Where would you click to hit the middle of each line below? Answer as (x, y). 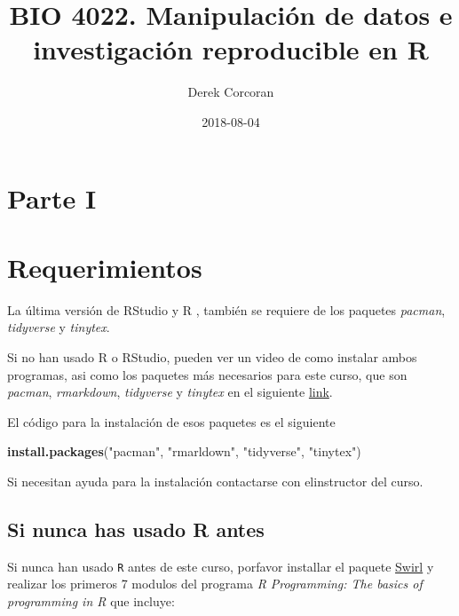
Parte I (52, 197)
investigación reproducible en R (231, 49)
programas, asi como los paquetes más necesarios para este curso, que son (207, 374)
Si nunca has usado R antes (136, 529)
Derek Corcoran (231, 92)
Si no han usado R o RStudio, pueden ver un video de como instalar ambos (212, 357)
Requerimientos (105, 267)
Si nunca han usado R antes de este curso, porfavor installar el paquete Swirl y (221, 566)
